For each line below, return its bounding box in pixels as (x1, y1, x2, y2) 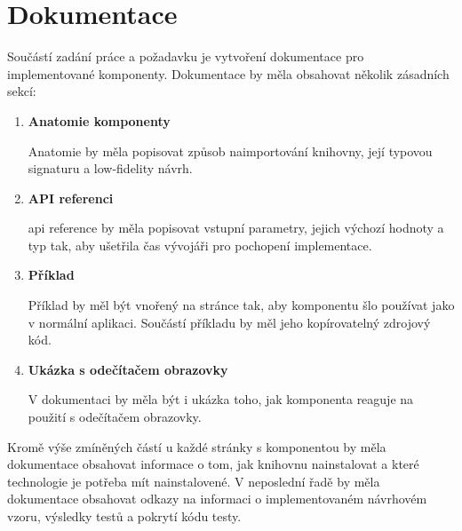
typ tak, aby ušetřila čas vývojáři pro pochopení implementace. (28, 235, 372, 254)
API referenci (28, 188, 114, 207)
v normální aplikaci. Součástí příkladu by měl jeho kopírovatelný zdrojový (28, 313, 431, 331)
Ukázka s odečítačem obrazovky (28, 360, 228, 378)
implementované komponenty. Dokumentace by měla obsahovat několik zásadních (7, 64, 450, 83)
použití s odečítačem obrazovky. (28, 408, 202, 426)
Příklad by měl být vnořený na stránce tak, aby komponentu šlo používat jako (28, 296, 455, 314)
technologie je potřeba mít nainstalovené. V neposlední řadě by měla (7, 472, 380, 490)
